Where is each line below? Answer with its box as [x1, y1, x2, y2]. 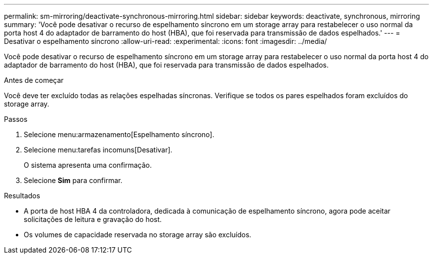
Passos [4, 115, 28, 123]
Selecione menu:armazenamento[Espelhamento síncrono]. [24, 130, 215, 139]
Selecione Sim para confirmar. [24, 176, 123, 184]
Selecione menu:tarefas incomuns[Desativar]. [24, 146, 173, 154]
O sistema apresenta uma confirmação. [24, 161, 152, 169]
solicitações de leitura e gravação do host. [24, 215, 162, 223]
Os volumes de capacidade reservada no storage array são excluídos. [24, 230, 252, 239]
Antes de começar [4, 76, 64, 84]
